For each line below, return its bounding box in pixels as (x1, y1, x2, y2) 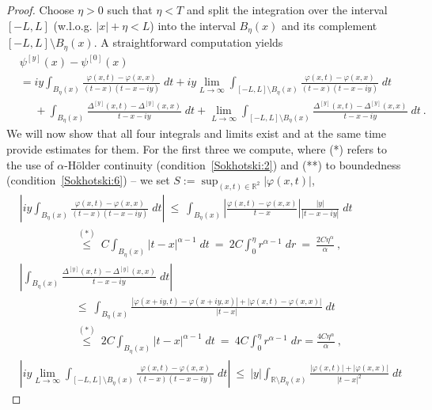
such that (107, 2, 153, 17)
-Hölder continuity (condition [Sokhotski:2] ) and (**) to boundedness (64, 156, 401, 173)
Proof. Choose (6, 2, 74, 17)
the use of (6, 156, 54, 173)
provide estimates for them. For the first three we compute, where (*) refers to (6, 141, 388, 158)
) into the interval (150, 17, 236, 33)
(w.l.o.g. (53, 17, 93, 33)
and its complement (281, 17, 377, 33)
